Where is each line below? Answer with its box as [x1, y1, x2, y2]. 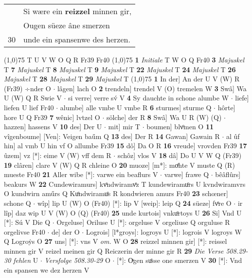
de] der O [51, 226, 80, 237]
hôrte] [217, 102, 235, 112]
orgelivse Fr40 [4, 226, 45, 237]
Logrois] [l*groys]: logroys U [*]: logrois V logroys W [86, 226, 242, 237]
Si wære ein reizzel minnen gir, [23, 5, 132, 17]
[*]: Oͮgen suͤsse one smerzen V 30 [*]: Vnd [117, 255, 242, 265]
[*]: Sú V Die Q [4, 217, 51, 227]
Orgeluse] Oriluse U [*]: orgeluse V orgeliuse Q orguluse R [56, 217, 230, 227]
